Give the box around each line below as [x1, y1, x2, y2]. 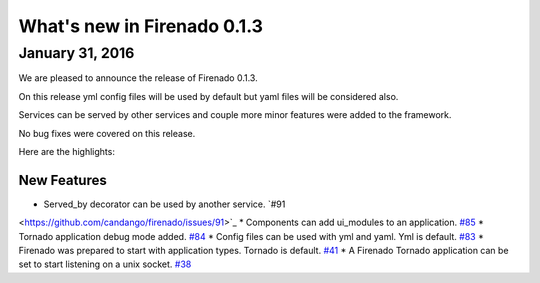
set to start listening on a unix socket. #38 [18, 258, 192, 270]
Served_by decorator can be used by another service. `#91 [43, 198, 286, 210]
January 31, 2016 [18, 44, 135, 62]
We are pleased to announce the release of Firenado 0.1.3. [18, 72, 259, 84]
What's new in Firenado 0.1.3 [18, 15, 264, 37]
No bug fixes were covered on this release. [18, 127, 196, 139]
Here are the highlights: [18, 145, 115, 157]
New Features [18, 171, 107, 189]
